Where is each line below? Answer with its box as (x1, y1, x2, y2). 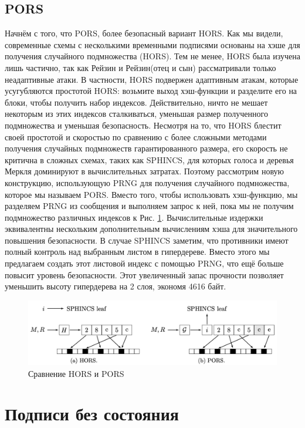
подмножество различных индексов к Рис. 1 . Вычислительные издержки (5, 211, 263, 223)
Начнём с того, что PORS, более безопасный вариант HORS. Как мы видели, (5, 27, 283, 39)
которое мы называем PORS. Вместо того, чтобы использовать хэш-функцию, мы (5, 188, 298, 200)
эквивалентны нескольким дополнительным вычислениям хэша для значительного (5, 223, 298, 235)
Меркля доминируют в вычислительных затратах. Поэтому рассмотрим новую (5, 165, 284, 177)
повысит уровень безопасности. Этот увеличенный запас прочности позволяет (5, 268, 284, 281)
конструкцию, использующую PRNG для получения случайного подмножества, (5, 176, 290, 188)
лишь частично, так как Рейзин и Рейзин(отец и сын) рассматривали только (5, 61, 276, 73)
